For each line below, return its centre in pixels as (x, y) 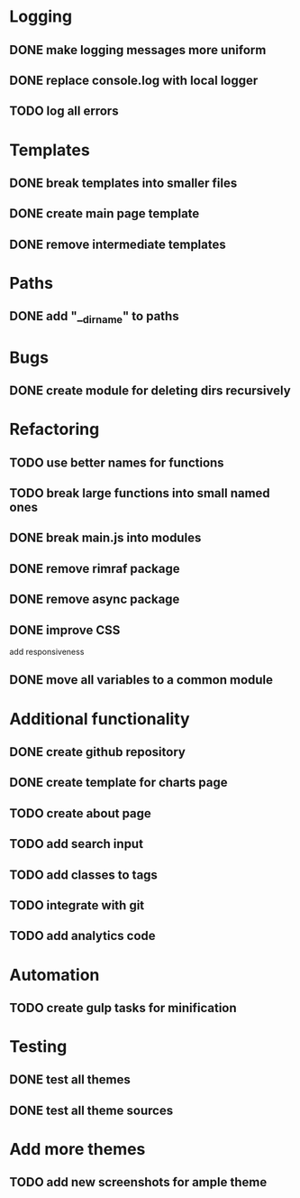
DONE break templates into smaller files (123, 183)
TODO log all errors (64, 111)
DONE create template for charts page (118, 783)
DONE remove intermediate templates (118, 244)
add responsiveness (47, 652)
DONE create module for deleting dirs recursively (150, 391)
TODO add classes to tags (83, 875)
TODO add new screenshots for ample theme (138, 1182)
